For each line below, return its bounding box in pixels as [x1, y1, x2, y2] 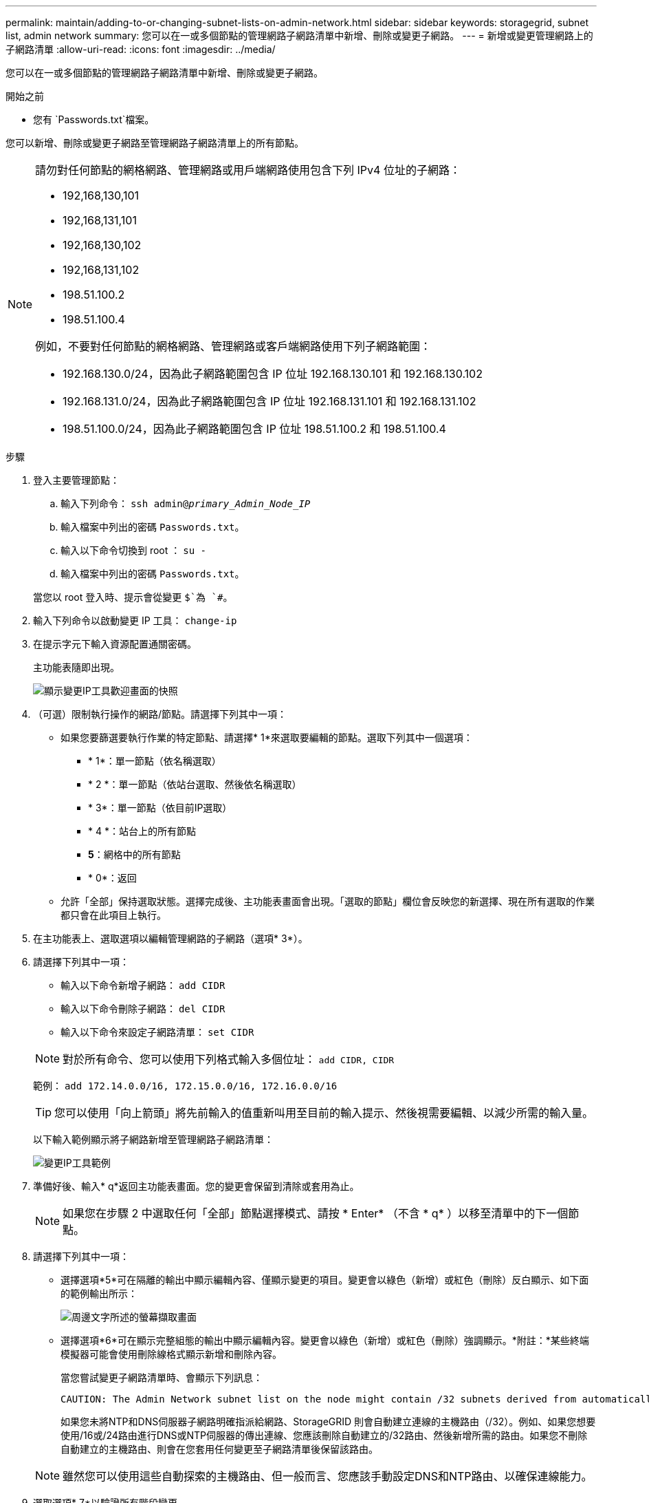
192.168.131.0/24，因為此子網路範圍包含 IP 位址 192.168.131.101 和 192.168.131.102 [63, 394, 476, 408]
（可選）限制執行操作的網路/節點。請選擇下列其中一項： [33, 708, 287, 720]
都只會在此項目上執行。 [60, 909, 166, 921]
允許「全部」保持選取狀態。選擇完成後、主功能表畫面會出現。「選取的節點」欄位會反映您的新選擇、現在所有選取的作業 [60, 895, 595, 907]
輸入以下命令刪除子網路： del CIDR [60, 1003, 225, 1014]
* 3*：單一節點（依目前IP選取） [88, 802, 232, 813]
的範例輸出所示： [60, 1288, 137, 1299]
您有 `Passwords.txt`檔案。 [33, 114, 155, 125]
